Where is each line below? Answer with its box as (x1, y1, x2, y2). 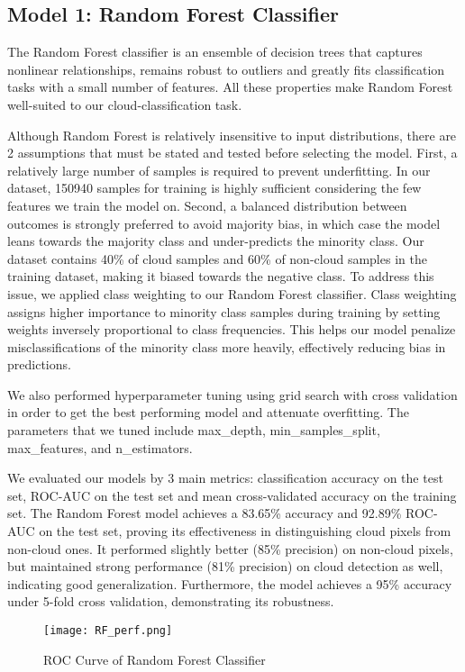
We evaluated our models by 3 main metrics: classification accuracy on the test (7, 468, 443, 487)
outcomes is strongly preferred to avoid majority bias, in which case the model (7, 213, 441, 232)
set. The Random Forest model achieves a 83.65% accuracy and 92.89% (7, 504, 402, 522)
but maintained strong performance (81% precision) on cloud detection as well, (7, 557, 443, 576)
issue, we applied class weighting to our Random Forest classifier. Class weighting (7, 284, 457, 303)
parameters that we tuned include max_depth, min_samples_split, (7, 421, 380, 440)
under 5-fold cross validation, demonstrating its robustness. (7, 592, 334, 611)
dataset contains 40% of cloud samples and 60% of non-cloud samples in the (7, 249, 427, 268)
